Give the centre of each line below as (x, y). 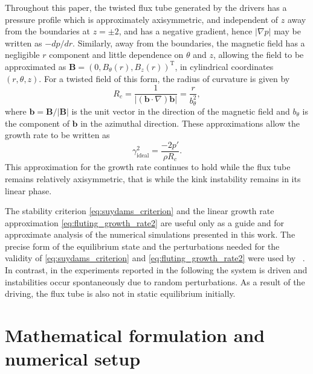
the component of (37, 123)
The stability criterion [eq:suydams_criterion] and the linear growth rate (140, 211)
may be (287, 31)
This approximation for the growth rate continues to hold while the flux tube (148, 167)
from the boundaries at (47, 31)
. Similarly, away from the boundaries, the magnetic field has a (189, 43)
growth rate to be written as (57, 135)
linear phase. (28, 190)
